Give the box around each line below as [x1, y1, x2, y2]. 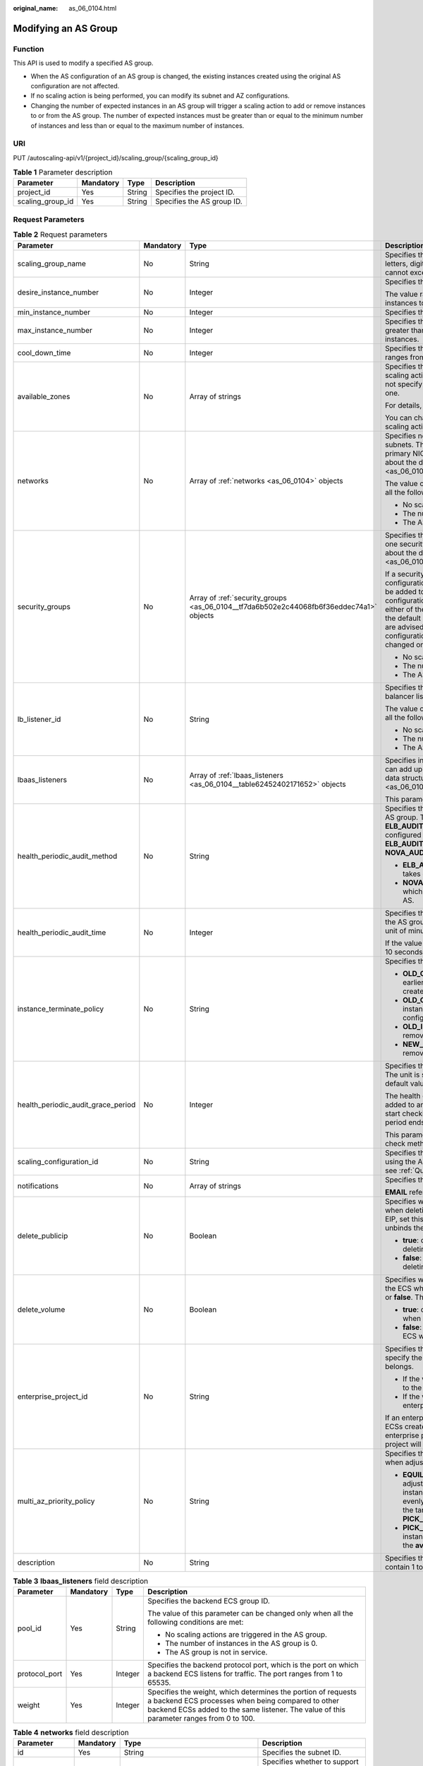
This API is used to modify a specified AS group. [13, 59, 154, 67]
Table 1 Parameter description [13, 167, 113, 177]
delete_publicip [17, 1231, 68, 1240]
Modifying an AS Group [13, 22, 118, 35]
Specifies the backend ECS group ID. [147, 1596, 271, 1606]
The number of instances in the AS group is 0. [165, 1638, 318, 1648]
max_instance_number [17, 325, 93, 335]
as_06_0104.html [68, 4, 117, 12]
